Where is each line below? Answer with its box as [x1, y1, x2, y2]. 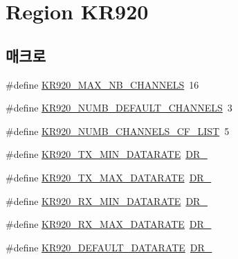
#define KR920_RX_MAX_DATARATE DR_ [6, 217, 212, 231]
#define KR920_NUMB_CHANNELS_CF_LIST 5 [6, 123, 230, 138]
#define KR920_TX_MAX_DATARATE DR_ [6, 170, 212, 184]
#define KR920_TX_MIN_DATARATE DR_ [6, 147, 208, 161]
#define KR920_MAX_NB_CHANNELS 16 [6, 77, 199, 91]
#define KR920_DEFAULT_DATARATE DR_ [6, 240, 212, 254]
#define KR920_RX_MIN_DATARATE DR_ [6, 193, 208, 208]
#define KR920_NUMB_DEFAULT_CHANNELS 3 [6, 100, 232, 115]
